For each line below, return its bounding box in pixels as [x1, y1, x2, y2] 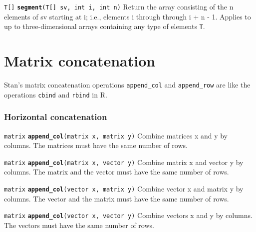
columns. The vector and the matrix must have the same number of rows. [4, 193, 229, 203]
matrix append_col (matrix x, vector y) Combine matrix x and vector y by [4, 156, 244, 167]
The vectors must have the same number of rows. [4, 219, 154, 230]
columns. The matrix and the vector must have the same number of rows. [4, 166, 229, 177]
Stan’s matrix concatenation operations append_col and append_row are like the [4, 79, 251, 90]
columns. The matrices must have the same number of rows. [4, 140, 188, 150]
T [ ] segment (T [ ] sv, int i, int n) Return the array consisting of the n [4, 1, 234, 11]
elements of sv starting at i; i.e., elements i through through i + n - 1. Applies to [4, 11, 251, 21]
